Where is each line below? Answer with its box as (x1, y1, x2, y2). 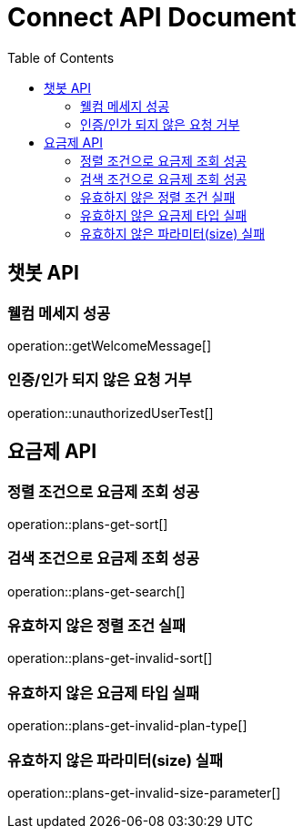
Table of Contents (7, 49, 115, 66)
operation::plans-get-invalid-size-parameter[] (7, 784, 281, 800)
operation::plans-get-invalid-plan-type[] (7, 718, 247, 734)
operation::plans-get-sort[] (7, 515, 168, 532)
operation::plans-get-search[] (7, 583, 186, 599)
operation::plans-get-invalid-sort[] (7, 650, 213, 667)
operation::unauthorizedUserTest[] (7, 404, 214, 421)
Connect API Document (7, 2, 297, 33)
